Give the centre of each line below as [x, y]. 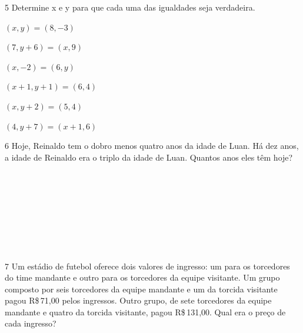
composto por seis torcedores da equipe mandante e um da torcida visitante [141, 289]
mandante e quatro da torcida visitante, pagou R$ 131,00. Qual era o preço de [145, 312]
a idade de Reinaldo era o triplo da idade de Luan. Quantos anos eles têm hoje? [149, 157]
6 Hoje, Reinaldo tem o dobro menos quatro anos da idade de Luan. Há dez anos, [152, 146]
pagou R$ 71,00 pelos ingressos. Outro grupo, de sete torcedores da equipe [138, 300]
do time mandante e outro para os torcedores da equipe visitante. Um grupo [142, 277]
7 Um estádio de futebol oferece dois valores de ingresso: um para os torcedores [147, 266]
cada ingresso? [31, 323]
